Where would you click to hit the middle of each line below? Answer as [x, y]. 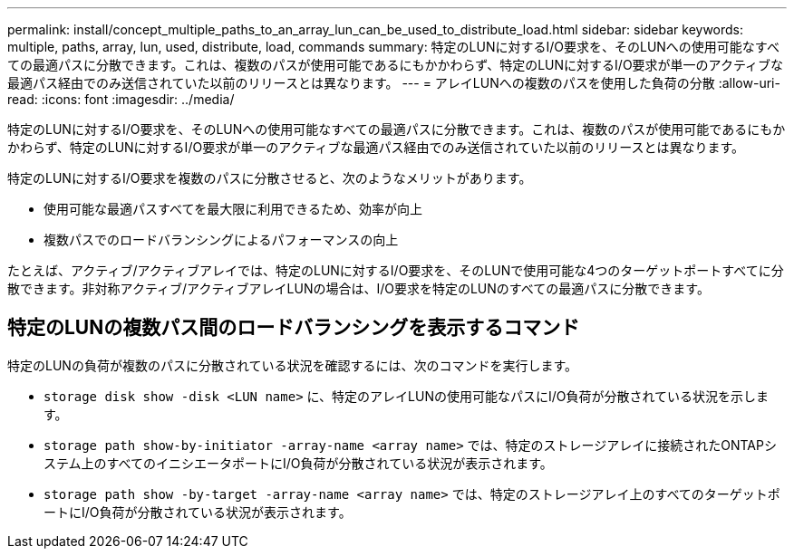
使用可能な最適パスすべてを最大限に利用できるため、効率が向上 [233, 209]
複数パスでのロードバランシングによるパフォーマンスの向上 [221, 240]
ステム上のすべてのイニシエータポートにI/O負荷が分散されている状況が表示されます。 [298, 463]
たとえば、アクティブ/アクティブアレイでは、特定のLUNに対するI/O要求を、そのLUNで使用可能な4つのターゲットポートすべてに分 [396, 270]
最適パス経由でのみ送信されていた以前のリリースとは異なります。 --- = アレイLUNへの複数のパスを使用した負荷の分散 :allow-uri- [394, 83]
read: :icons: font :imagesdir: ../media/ [121, 99]
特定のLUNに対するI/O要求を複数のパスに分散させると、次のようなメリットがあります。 [270, 178]
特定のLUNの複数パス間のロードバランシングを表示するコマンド [294, 328]
